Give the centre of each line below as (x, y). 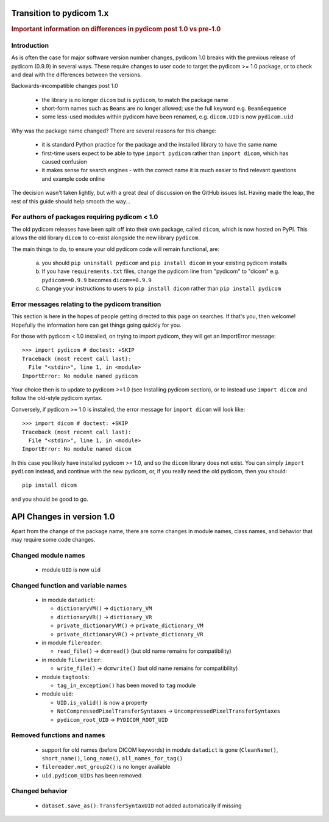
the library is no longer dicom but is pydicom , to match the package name (135, 100)
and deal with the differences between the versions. (76, 75)
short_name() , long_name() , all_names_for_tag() (112, 758)
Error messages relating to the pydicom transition (86, 304)
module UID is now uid (71, 570)
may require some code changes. (53, 540)
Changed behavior (39, 791)
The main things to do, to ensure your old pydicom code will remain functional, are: (115, 249)
